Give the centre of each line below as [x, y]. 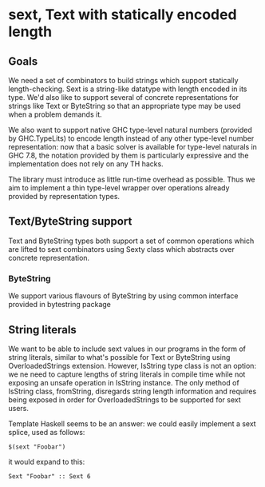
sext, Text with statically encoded [123, 15]
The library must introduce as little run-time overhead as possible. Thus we [132, 179]
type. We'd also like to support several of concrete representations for [124, 97]
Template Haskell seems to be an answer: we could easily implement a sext [132, 423]
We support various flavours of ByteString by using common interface [123, 296]
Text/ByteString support [70, 222]
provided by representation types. [64, 196]
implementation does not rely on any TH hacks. [86, 164]
